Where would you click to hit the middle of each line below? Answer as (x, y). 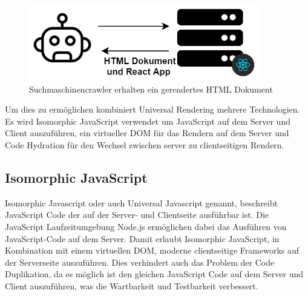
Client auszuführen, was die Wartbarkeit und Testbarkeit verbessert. (132, 285)
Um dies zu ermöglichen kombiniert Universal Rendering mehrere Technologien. (152, 109)
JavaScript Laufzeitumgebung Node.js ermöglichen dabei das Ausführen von (146, 227)
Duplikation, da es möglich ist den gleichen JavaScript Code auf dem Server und (154, 274)
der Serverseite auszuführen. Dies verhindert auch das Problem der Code (140, 262)
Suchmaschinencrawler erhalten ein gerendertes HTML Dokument (151, 89)
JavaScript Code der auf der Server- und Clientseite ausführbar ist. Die (137, 215)
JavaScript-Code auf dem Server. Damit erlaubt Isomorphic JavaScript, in (142, 238)
